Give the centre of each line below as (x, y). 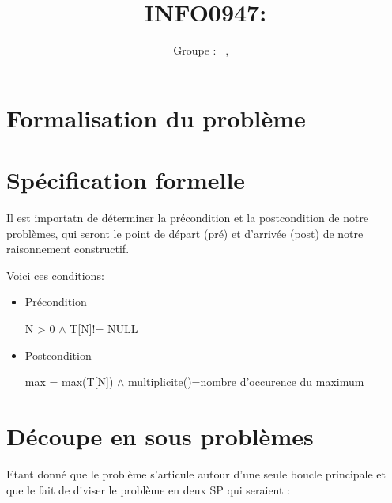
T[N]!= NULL (104, 328)
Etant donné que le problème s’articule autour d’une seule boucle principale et (196, 473)
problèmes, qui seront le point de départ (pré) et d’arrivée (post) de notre (185, 233)
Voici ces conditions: (55, 275)
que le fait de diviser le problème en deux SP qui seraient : (149, 489)
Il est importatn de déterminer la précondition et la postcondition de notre (188, 218)
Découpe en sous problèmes (160, 435)
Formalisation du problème (156, 117)
